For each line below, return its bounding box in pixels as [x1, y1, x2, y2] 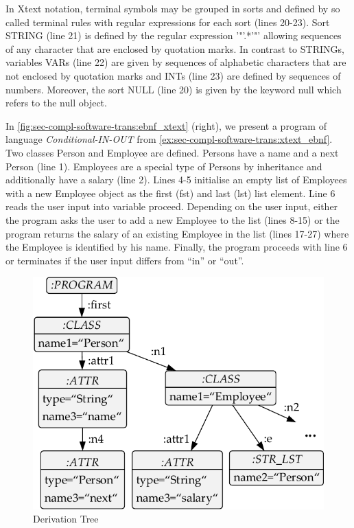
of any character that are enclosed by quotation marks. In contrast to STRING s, [5, 41, 344, 56]
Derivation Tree [33, 512, 99, 526]
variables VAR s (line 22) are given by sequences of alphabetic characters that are [5, 55, 346, 69]
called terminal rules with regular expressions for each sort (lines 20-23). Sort [5, 14, 330, 29]
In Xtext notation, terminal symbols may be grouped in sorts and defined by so [5, 1, 340, 15]
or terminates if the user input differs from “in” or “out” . [5, 253, 244, 267]
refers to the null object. [5, 95, 107, 110]
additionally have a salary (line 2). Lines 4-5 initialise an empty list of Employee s [5, 172, 347, 187]
